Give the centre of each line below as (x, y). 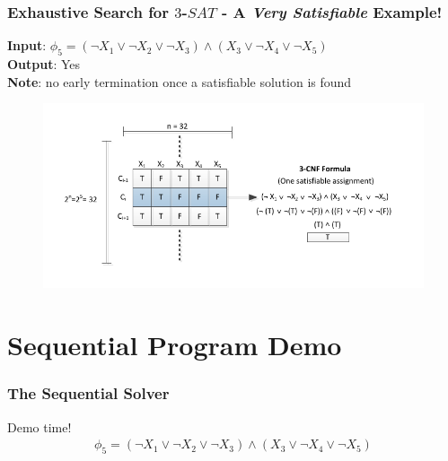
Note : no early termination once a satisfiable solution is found (180, 81)
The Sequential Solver (88, 393)
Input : (27, 45)
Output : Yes (44, 64)
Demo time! (40, 426)
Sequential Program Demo (175, 345)
